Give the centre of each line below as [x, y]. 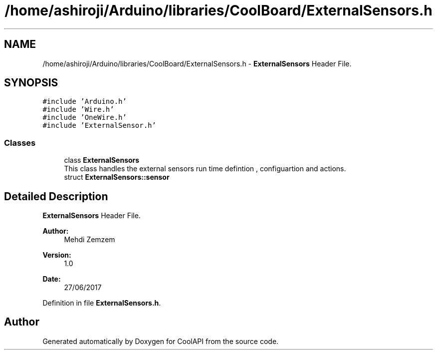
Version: [57, 255]
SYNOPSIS [31, 83]
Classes [20, 143]
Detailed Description [56, 196]
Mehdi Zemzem [90, 240]
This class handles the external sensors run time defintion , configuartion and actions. [205, 169]
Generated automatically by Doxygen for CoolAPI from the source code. [161, 341]
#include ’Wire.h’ [78, 110]
